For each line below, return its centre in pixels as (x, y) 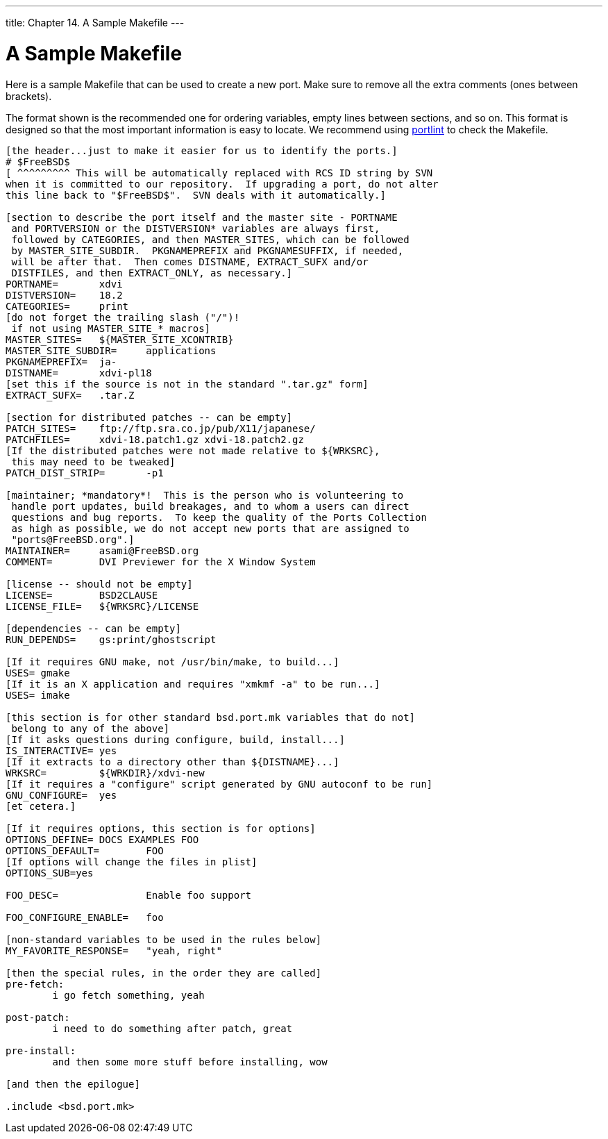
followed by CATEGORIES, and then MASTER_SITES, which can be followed (210, 239)
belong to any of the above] (91, 728)
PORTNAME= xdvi (64, 284)
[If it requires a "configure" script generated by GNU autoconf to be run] (219, 784)
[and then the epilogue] (73, 1084)
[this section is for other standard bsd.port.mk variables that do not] (211, 717)
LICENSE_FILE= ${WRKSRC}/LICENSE (102, 606)
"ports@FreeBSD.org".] (73, 539)
